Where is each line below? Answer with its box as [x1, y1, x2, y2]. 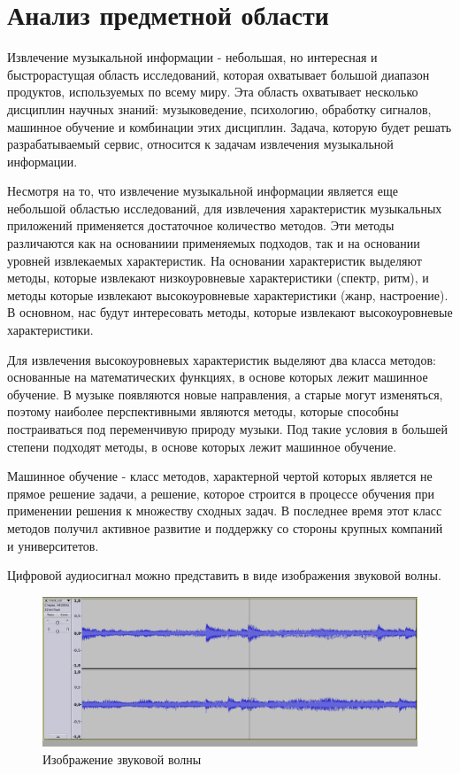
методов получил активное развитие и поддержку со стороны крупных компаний [7, 518, 443, 537]
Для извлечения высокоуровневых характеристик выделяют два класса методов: [7, 350, 436, 368]
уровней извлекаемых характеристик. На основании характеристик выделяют [7, 251, 422, 269]
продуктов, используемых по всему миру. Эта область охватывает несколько [7, 82, 418, 101]
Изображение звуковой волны [42, 749, 202, 768]
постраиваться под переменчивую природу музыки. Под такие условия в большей [7, 420, 448, 437]
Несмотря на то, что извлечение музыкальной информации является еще [7, 182, 398, 200]
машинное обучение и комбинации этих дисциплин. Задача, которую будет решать [7, 117, 452, 135]
